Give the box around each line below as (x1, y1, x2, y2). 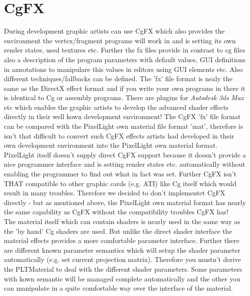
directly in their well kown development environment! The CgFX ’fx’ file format (4, 111, 241, 122)
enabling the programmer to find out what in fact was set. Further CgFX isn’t (4, 169, 236, 179)
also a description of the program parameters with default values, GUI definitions (4, 54, 246, 64)
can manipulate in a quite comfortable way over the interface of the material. (4, 283, 233, 293)
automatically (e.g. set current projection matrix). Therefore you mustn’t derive (4, 254, 241, 264)
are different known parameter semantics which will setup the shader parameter (4, 244, 241, 255)
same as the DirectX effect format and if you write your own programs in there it (4, 83, 246, 93)
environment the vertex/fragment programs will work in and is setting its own (4, 35, 236, 45)
